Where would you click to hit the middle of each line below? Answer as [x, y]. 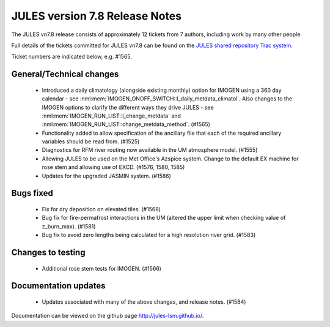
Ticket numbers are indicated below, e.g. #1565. [72, 57]
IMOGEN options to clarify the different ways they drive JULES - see [128, 107]
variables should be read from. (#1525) [91, 141]
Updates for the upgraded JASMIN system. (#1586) [106, 176]
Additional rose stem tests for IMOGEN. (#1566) [102, 268]
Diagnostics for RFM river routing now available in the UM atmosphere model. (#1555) [150, 150]
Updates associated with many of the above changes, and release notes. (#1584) [144, 302]
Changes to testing [48, 253]
